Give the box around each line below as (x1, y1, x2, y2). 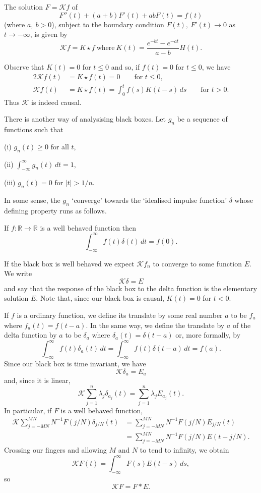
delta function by (4, 330, 57, 340)
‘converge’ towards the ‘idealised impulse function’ (72, 195, 227, 205)
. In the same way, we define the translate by (86, 319, 225, 330)
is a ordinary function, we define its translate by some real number (17, 309, 223, 320)
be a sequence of (177, 114, 228, 124)
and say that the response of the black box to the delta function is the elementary (4, 283, 257, 293)
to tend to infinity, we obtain (140, 445, 229, 455)
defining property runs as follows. (4, 205, 107, 216)
